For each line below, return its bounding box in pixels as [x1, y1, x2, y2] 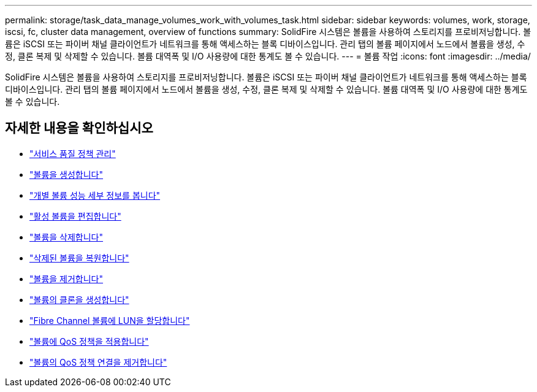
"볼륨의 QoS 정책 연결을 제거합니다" [29, 356, 167, 367]
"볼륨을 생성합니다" [29, 169, 104, 180]
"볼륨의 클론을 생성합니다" [29, 294, 129, 305]
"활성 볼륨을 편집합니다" [29, 210, 121, 221]
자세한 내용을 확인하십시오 [5, 120, 153, 136]
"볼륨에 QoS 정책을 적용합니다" [29, 336, 149, 347]
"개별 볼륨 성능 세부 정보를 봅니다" [29, 190, 161, 201]
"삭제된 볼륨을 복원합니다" [29, 252, 129, 263]
